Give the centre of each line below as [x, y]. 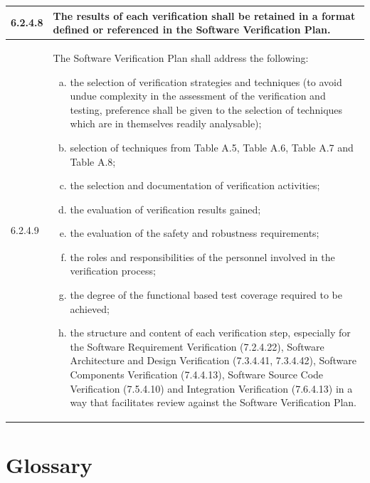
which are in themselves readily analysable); [166, 123]
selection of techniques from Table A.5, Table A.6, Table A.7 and [212, 147]
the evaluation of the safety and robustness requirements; [195, 233]
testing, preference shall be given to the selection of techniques [206, 109]
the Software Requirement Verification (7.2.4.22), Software [197, 346]
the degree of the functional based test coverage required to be [206, 295]
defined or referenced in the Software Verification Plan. [192, 30]
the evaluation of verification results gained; [165, 209]
